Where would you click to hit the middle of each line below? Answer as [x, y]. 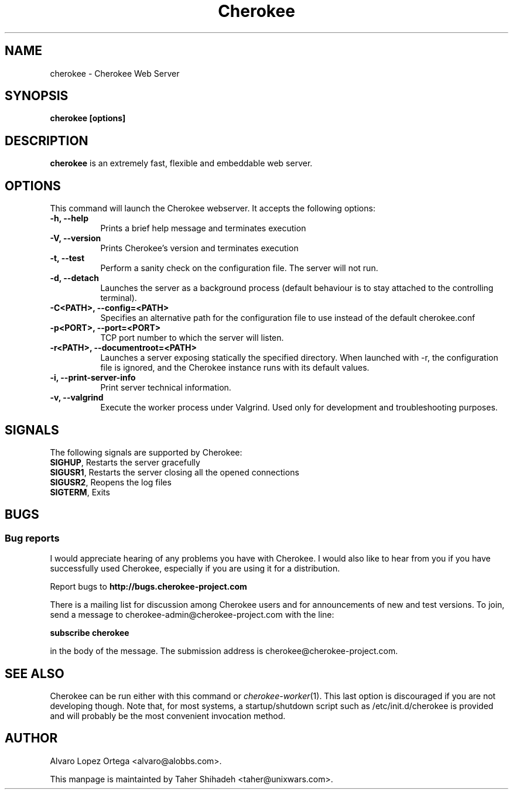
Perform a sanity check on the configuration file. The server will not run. [239, 268]
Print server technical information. [166, 388]
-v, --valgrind [77, 398]
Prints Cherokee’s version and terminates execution [199, 248]
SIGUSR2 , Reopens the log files [111, 482]
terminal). [119, 298]
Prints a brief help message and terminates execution [203, 228]
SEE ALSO [35, 673]
